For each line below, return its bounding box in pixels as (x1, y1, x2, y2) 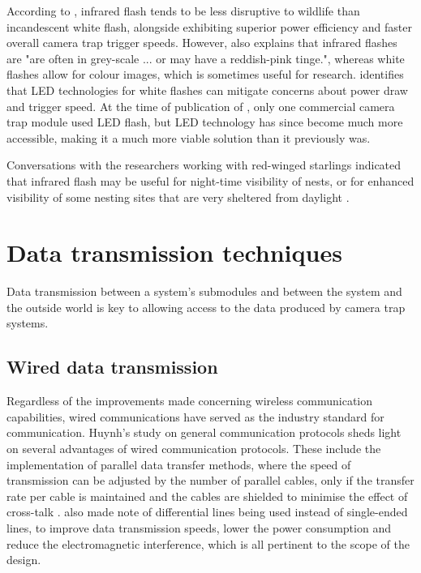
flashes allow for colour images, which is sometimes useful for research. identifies (6, 66, 404, 83)
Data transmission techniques (6, 236, 342, 269)
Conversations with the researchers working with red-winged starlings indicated (6, 156, 402, 173)
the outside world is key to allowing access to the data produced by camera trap (6, 298, 406, 315)
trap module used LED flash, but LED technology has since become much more (6, 113, 403, 130)
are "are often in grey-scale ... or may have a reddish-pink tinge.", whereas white (6, 49, 405, 66)
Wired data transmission (6, 354, 218, 379)
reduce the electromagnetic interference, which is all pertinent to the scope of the (6, 535, 410, 552)
